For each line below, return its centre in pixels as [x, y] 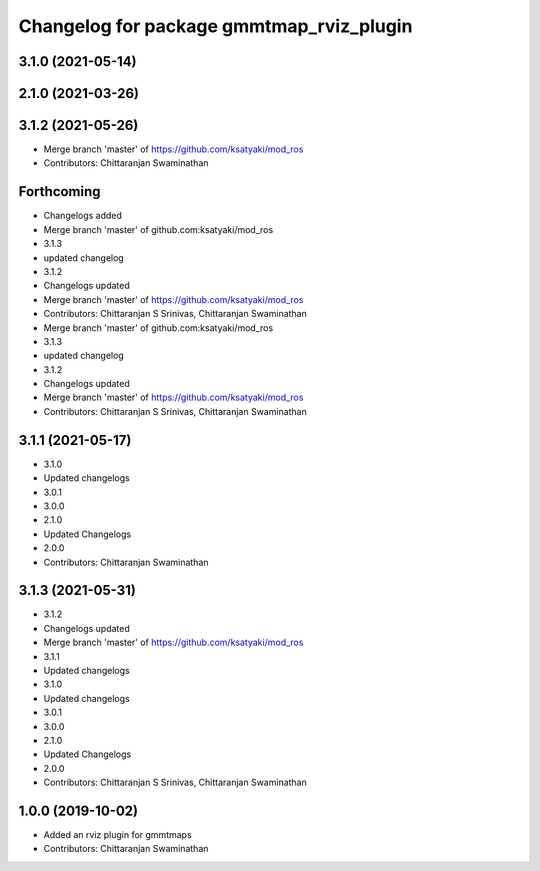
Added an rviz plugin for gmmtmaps [117, 834]
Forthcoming [59, 191]
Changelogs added [82, 216]
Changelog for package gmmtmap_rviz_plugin [215, 26]
